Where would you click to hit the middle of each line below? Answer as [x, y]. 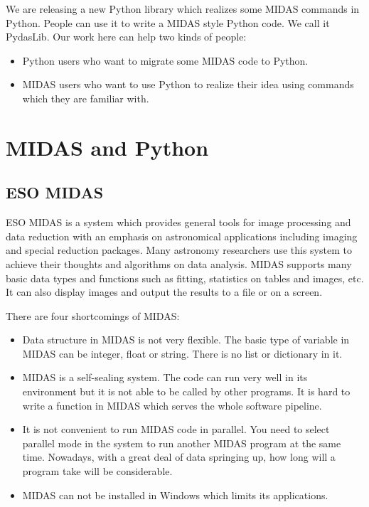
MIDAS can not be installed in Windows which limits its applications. [175, 495]
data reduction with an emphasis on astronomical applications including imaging [182, 236]
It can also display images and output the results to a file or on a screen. [164, 292]
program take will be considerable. [97, 471]
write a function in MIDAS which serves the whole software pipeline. [172, 405]
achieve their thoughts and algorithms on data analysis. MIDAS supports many [179, 263]
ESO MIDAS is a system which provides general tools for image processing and [178, 222]
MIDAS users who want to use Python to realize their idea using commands [188, 84]
